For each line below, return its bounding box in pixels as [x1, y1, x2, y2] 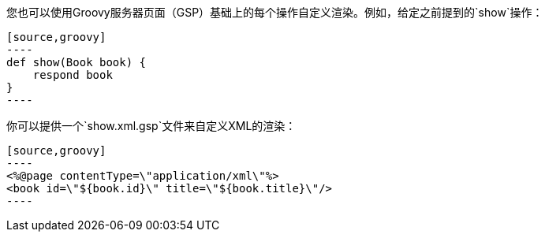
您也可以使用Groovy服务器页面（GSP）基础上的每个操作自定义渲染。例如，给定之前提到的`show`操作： [6, 6, 543, 19]
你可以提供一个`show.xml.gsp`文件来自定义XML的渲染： [6, 119, 297, 132]
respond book [32, 69, 113, 81]
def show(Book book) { [6, 56, 147, 69]
